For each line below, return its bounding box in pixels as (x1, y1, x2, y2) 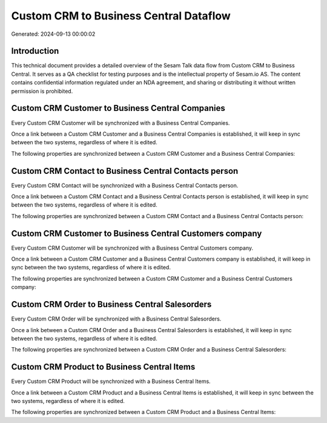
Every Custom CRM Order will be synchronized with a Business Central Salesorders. (11, 315, 222, 322)
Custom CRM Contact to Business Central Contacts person (11, 165, 239, 176)
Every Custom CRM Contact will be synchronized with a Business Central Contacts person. (11, 182, 239, 189)
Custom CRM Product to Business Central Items (11, 362, 196, 372)
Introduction (11, 46, 59, 56)
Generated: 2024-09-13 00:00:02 (11, 30, 96, 38)
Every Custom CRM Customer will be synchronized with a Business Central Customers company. (11, 244, 254, 251)
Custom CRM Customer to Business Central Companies (11, 103, 225, 113)
